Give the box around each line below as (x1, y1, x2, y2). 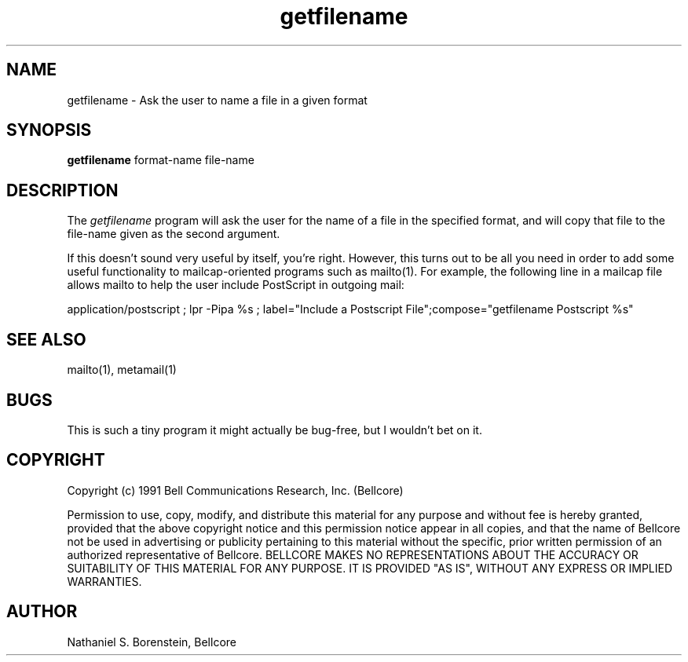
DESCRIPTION (6, 180, 119, 200)
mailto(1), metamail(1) (67, 363, 177, 377)
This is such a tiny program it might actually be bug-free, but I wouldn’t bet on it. (67, 422, 482, 437)
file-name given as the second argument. (67, 227, 280, 241)
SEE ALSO (6, 329, 86, 349)
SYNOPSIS (6, 120, 92, 141)
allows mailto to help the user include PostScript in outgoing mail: (67, 278, 404, 292)
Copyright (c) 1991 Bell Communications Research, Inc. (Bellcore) (67, 483, 404, 497)
